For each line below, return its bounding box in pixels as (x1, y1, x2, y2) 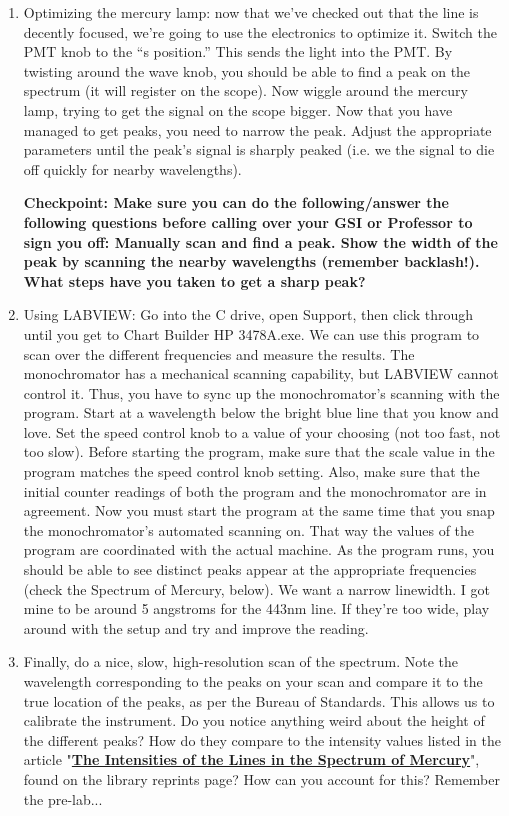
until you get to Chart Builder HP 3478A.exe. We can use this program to (23, 323, 480, 344)
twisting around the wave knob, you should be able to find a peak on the (23, 60, 471, 81)
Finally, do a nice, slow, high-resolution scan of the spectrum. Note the (23, 651, 458, 672)
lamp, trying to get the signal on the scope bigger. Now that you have (23, 99, 453, 120)
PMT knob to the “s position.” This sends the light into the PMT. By (23, 41, 453, 62)
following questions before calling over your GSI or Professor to (23, 211, 473, 232)
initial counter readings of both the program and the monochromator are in (23, 480, 487, 501)
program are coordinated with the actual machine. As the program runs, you (23, 539, 495, 560)
